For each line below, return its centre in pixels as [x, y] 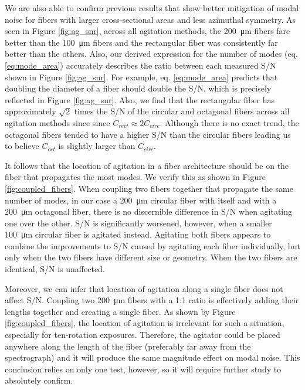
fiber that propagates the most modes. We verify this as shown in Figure [135, 177]
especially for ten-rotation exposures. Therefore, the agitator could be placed [143, 335]
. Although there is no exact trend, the [229, 122]
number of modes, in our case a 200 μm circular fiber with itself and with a [141, 200]
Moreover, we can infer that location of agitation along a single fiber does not [144, 288]
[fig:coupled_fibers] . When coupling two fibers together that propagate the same [149, 188]
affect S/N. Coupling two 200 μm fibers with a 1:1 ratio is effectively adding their [152, 300]
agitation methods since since [57, 122]
